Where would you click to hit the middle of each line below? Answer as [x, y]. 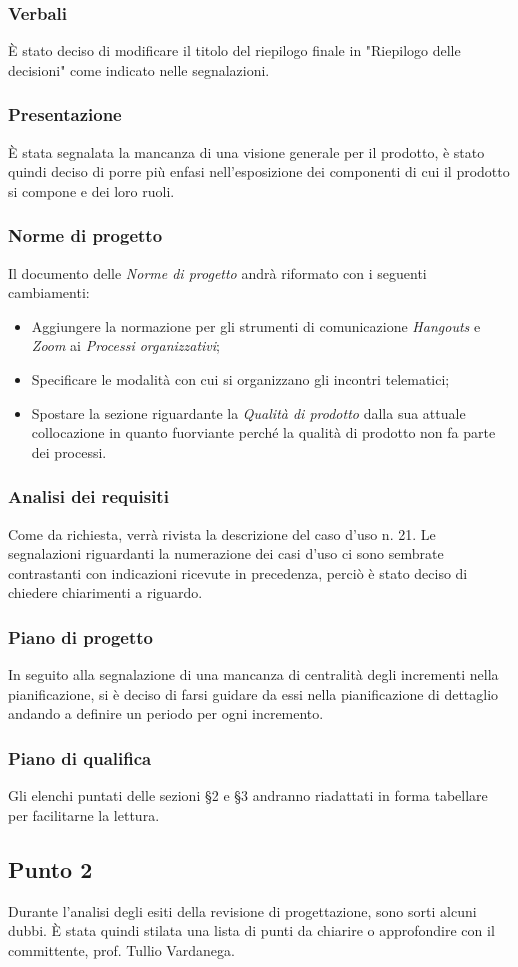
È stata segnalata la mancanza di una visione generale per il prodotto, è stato [246, 151]
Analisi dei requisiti [88, 496]
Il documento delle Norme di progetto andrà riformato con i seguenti [217, 272]
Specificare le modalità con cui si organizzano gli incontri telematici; [240, 379]
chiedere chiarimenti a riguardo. [105, 592]
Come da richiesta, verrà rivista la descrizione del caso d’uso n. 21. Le [222, 533]
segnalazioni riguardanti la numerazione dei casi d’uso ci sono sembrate [226, 553]
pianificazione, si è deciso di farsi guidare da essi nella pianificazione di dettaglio [253, 693]
